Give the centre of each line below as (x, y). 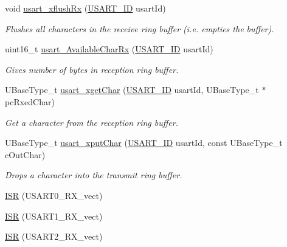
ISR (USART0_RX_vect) (54, 195)
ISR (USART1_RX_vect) (54, 216)
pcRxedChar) (30, 101)
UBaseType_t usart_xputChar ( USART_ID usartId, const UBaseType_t (144, 143)
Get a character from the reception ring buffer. (92, 122)
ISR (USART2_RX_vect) (54, 236)
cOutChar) (25, 154)
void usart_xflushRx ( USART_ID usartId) (85, 8)
